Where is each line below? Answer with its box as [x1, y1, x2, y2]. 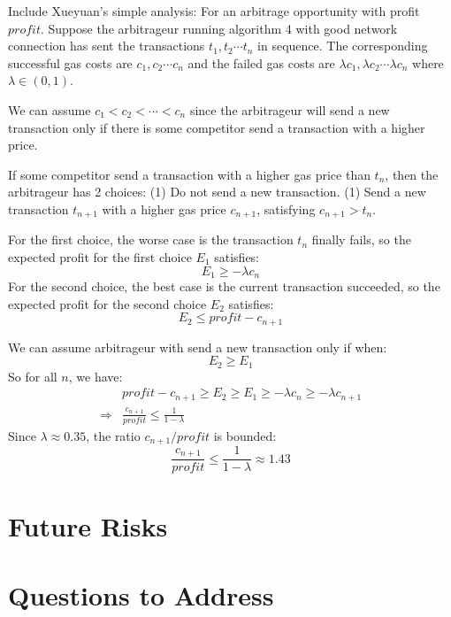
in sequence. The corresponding [257, 36, 428, 55]
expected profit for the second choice [8, 294, 207, 312]
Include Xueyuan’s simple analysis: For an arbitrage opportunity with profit [8, 2, 420, 19]
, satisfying [256, 199, 316, 218]
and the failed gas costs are [187, 53, 335, 72]
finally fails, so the [311, 230, 411, 249]
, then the [385, 165, 439, 183]
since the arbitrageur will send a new [189, 100, 390, 119]
